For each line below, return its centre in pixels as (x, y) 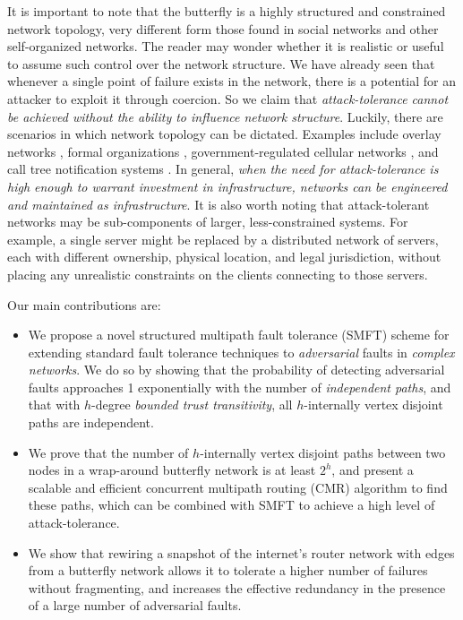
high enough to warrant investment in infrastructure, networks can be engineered (227, 186)
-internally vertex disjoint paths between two (323, 452)
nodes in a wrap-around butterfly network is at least (172, 470)
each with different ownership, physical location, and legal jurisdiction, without (224, 257)
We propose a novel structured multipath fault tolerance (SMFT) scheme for (239, 335)
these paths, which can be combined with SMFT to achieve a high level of (231, 505)
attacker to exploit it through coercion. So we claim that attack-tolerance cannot (228, 98)
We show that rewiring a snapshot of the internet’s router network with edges (241, 552)
